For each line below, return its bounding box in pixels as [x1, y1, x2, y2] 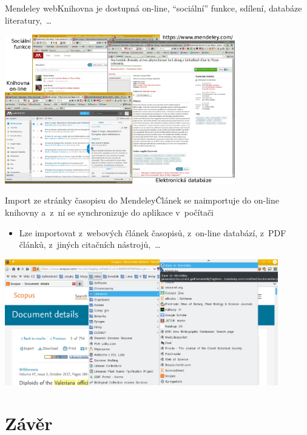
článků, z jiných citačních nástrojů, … [19, 238, 161, 251]
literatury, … [5, 13, 52, 26]
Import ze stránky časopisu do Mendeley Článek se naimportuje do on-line [5, 194, 279, 207]
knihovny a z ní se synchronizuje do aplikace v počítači [5, 206, 214, 219]
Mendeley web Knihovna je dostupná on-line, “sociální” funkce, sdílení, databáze [5, 2, 302, 14]
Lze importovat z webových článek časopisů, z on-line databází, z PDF [19, 226, 286, 239]
